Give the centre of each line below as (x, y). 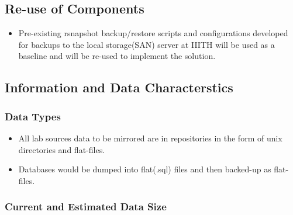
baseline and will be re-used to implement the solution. (117, 56)
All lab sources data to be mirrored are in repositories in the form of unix (150, 138)
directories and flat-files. (62, 149)
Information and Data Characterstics (119, 87)
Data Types (33, 116)
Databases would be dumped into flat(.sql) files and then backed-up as (145, 169)
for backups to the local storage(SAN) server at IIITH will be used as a (146, 44)
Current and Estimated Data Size (86, 207)
